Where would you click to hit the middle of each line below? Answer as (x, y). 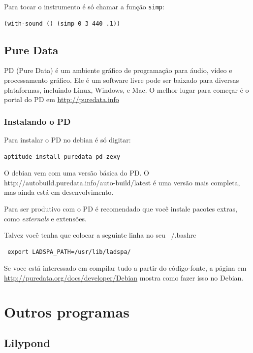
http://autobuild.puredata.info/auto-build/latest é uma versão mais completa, (122, 182)
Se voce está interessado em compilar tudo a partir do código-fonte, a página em (125, 268)
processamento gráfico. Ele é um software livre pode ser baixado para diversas (122, 80)
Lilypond (27, 343)
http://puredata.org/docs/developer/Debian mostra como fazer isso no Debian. (124, 277)
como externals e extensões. (45, 218)
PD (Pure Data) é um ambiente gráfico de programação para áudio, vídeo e (118, 70)
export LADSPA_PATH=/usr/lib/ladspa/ (69, 252)
